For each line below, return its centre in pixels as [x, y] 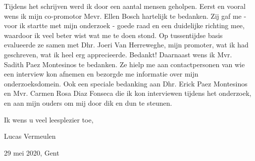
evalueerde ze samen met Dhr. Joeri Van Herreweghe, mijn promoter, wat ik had [126, 45]
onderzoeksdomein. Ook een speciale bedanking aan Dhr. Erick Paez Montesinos [126, 83]
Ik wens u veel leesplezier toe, [49, 119]
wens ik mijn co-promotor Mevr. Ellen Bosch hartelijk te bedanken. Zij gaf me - [125, 16]
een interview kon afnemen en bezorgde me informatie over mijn [101, 74]
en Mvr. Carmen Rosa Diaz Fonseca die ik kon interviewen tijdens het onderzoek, [128, 93]
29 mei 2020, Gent [32, 152]
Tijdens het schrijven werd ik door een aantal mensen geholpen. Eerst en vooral [125, 6]
